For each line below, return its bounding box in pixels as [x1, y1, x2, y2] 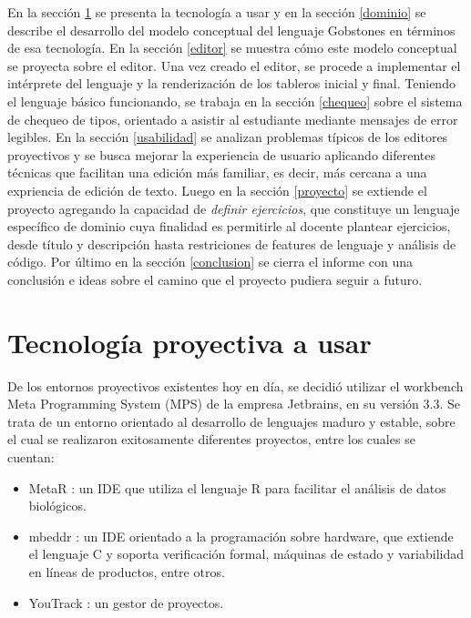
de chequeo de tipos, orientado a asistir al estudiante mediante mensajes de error [7, 109, 458, 128]
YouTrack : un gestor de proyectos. [28, 593, 224, 612]
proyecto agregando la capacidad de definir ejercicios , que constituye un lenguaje [7, 198, 460, 218]
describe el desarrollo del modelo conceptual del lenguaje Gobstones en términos [7, 20, 456, 39]
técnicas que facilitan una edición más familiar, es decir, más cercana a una [7, 163, 427, 182]
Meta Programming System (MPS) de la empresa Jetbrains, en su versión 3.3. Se [7, 394, 460, 413]
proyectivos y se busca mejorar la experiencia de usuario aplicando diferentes [7, 145, 435, 164]
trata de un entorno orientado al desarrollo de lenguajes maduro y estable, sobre [7, 411, 456, 431]
